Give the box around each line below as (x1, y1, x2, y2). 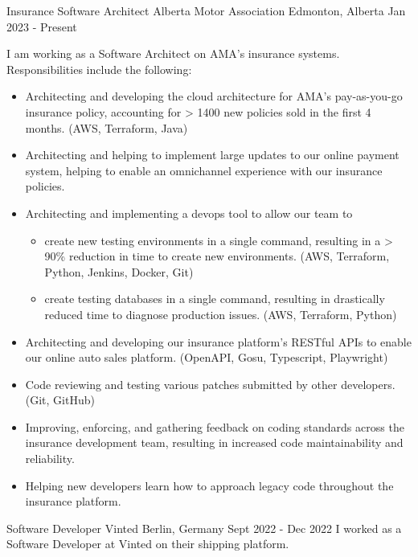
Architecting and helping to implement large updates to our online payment (25, 146, 400, 163)
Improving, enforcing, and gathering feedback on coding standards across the (25, 418, 404, 435)
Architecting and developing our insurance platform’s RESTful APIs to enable (25, 333, 412, 350)
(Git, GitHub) (25, 391, 95, 408)
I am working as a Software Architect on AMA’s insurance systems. (6, 45, 340, 62)
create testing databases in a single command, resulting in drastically (44, 290, 385, 307)
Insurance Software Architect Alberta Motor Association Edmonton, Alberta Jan (6, 2, 406, 18)
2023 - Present (6, 18, 77, 35)
